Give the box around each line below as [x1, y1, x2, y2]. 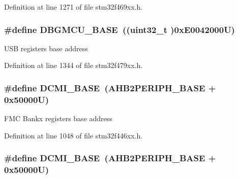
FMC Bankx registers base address [4, 113, 112, 124]
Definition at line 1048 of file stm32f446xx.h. [4, 130, 143, 140]
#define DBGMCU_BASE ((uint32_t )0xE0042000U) [4, 23, 235, 35]
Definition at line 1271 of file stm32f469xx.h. [4, 2, 143, 12]
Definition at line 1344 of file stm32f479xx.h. [4, 60, 143, 70]
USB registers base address [4, 43, 88, 53]
